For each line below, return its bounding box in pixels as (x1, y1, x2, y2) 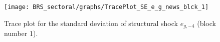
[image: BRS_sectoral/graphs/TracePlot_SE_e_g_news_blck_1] (4, 3, 209, 10)
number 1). (4, 28, 38, 38)
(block (197, 17, 216, 28)
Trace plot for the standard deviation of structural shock (4, 17, 178, 28)
